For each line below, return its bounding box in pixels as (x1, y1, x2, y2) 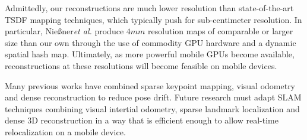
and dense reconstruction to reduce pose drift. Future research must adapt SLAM (5, 91, 302, 103)
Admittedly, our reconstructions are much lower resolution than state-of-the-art (5, 2, 294, 14)
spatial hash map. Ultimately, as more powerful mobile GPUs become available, (5, 48, 295, 60)
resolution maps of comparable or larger (148, 25, 293, 37)
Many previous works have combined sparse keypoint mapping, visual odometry (5, 79, 296, 92)
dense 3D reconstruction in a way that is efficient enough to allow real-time (5, 114, 278, 126)
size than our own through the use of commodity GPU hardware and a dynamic (5, 36, 296, 48)
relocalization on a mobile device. (5, 125, 126, 138)
